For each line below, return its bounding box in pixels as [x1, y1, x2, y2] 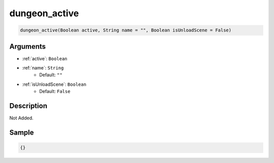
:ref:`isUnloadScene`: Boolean [22, 81, 86, 87]
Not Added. [9, 115, 34, 121]
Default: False [39, 88, 71, 94]
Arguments [9, 42, 46, 51]
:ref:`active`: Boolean [22, 55, 68, 61]
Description [9, 102, 48, 110]
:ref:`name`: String [22, 65, 64, 71]
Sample [9, 128, 34, 137]
